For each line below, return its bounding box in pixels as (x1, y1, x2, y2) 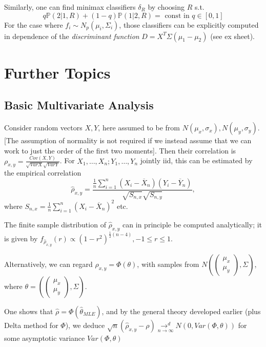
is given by (4, 233, 38, 244)
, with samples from (137, 258, 199, 269)
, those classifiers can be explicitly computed (119, 19, 259, 30)
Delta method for (4, 319, 58, 330)
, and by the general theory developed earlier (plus (101, 305, 261, 316)
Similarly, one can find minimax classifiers (4, 2, 136, 12)
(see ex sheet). (210, 30, 255, 41)
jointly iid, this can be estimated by (140, 155, 253, 166)
